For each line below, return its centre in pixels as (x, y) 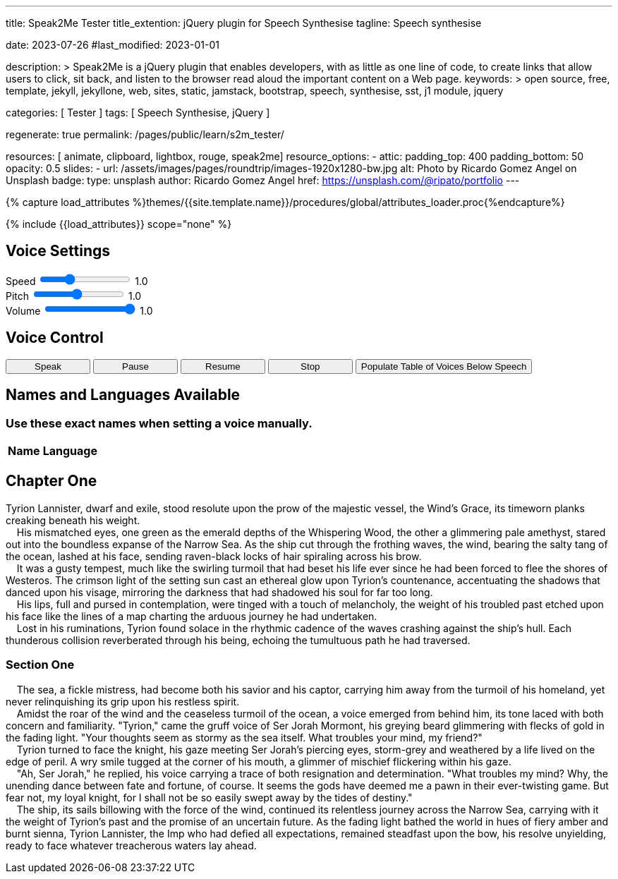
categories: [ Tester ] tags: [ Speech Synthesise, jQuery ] (138, 113)
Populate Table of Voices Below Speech (444, 366)
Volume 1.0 (79, 310)
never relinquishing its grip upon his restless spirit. (123, 701)
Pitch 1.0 (74, 296)
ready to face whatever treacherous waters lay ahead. (131, 845)
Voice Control (55, 338)
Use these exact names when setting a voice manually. (159, 423)
